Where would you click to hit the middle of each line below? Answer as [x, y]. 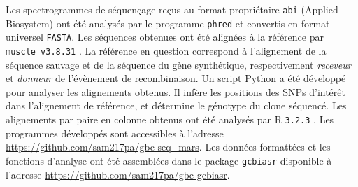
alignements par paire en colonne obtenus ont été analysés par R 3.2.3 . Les [170, 119]
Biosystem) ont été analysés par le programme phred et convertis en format [168, 23]
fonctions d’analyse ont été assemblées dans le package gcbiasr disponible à [169, 160]
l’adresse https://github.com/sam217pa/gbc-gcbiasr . [118, 174]
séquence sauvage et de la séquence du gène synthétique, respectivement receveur [179, 64]
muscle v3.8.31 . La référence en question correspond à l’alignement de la [166, 50]
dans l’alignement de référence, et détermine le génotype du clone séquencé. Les [176, 105]
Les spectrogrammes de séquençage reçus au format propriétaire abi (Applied [172, 9]
